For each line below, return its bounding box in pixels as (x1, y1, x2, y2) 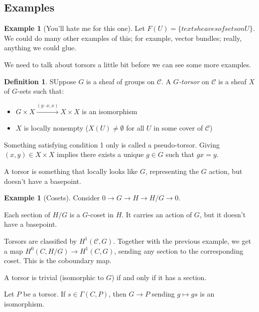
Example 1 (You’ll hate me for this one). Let (4, 23, 145, 33)
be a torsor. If (23, 289, 66, 299)
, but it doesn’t (199, 209, 246, 219)
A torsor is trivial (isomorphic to (4, 272, 104, 282)
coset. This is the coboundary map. (4, 255, 112, 266)
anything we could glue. (4, 42, 77, 53)
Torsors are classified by (4, 235, 77, 246)
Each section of (4, 209, 50, 219)
